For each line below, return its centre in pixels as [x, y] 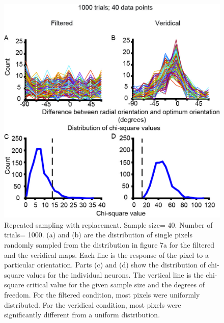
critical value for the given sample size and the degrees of [116, 285]
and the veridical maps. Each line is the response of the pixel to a [106, 254]
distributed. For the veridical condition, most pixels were [93, 304]
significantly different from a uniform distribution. [82, 315]
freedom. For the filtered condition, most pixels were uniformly [102, 294]
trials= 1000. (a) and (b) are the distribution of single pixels [98, 235]
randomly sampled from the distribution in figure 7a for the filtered [109, 244]
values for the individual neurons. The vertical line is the [115, 274]
